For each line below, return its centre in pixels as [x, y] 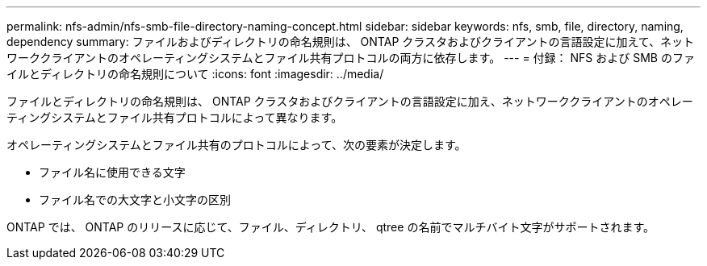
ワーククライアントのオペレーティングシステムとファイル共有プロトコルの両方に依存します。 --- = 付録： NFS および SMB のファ [351, 58]
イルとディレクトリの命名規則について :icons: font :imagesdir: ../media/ [195, 74]
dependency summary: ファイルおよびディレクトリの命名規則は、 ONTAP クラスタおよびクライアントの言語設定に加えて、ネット [351, 42]
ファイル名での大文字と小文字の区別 [135, 199]
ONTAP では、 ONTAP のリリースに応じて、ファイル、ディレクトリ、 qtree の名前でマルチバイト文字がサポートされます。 [330, 227]
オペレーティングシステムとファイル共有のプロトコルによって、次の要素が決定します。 [236, 145]
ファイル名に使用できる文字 [112, 172]
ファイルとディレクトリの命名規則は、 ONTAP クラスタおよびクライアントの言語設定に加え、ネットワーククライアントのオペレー [350, 101]
